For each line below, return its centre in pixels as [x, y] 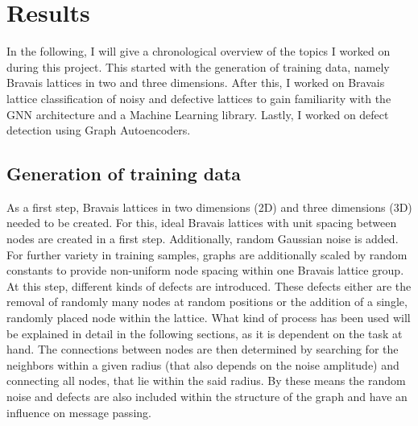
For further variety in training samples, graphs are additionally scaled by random [207, 254]
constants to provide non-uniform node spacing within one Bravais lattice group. [205, 270]
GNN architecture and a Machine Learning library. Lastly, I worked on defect [198, 114]
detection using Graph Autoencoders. [99, 130]
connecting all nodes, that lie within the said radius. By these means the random [206, 381]
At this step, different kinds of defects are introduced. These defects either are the [209, 285]
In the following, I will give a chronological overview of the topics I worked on [199, 51]
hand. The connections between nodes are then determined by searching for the [203, 349]
